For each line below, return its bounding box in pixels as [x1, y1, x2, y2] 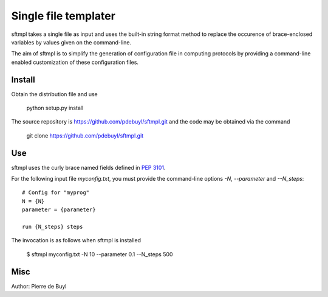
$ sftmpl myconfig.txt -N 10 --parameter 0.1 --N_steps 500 [26, 250, 173, 258]
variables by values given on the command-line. [11, 38, 132, 46]
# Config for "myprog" [22, 189, 90, 196]
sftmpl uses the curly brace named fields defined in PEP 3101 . [11, 164, 166, 171]
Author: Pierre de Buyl [11, 282, 67, 290]
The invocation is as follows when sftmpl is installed [11, 237, 141, 244]
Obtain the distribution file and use [11, 90, 98, 97]
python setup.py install [26, 104, 84, 112]
